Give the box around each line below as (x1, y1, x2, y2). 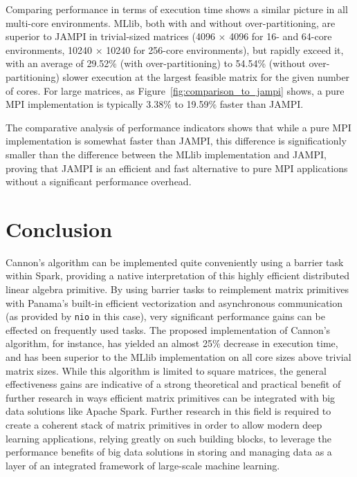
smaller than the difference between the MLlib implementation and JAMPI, (6, 147, 327, 161)
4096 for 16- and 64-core (229, 29, 332, 44)
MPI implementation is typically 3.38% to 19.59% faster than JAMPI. (6, 97, 304, 111)
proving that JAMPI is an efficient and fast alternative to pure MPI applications (6, 160, 348, 175)
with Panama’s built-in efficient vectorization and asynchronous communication (6, 295, 343, 310)
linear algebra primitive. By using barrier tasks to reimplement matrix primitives (6, 282, 349, 297)
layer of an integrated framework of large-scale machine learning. (6, 458, 280, 472)
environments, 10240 (6, 42, 92, 57)
